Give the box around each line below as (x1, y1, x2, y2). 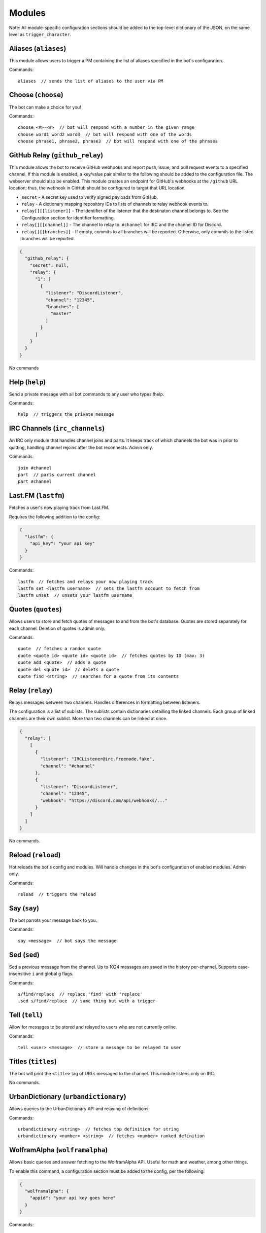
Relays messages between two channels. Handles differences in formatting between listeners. (9, 699, 200, 705)
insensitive (9, 971, 31, 977)
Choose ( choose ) (9, 91, 64, 99)
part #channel (18, 479, 52, 484)
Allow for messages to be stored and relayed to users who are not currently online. (9, 1024, 177, 1030)
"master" (50, 311, 72, 317)
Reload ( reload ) (9, 851, 61, 859)
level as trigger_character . (9, 31, 71, 37)
